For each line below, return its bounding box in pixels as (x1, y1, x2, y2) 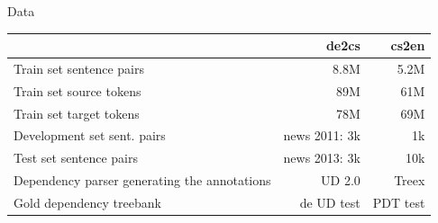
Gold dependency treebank (14, 193, 161, 211)
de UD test (299, 193, 360, 211)
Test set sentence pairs (14, 148, 138, 167)
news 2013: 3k (283, 148, 360, 167)
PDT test (372, 193, 425, 211)
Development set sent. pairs (14, 126, 166, 145)
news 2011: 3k (283, 126, 360, 145)
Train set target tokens (14, 103, 140, 122)
